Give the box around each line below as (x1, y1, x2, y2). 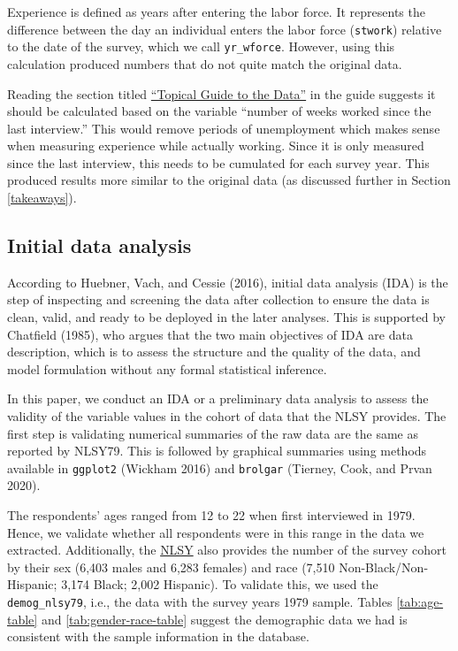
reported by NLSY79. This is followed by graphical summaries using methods (7, 441, 427, 460)
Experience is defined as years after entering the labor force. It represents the (7, 3, 425, 20)
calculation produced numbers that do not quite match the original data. (7, 54, 402, 73)
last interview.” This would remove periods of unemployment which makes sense (7, 119, 440, 137)
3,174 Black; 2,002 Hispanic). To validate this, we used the (61, 575, 378, 594)
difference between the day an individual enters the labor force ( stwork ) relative (7, 19, 442, 38)
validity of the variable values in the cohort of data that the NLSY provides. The (7, 407, 447, 425)
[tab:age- (396, 593, 444, 611)
